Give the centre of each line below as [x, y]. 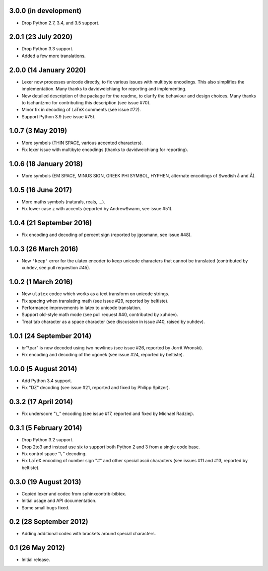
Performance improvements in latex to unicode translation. [81, 308]
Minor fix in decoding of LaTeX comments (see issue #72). [81, 110]
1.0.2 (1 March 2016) [41, 282]
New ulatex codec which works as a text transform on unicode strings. [96, 294]
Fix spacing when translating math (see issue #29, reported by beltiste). [95, 301]
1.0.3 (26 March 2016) [44, 249]
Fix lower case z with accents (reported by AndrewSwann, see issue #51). [97, 209]
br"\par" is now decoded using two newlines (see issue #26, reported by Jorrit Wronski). [112, 347]
